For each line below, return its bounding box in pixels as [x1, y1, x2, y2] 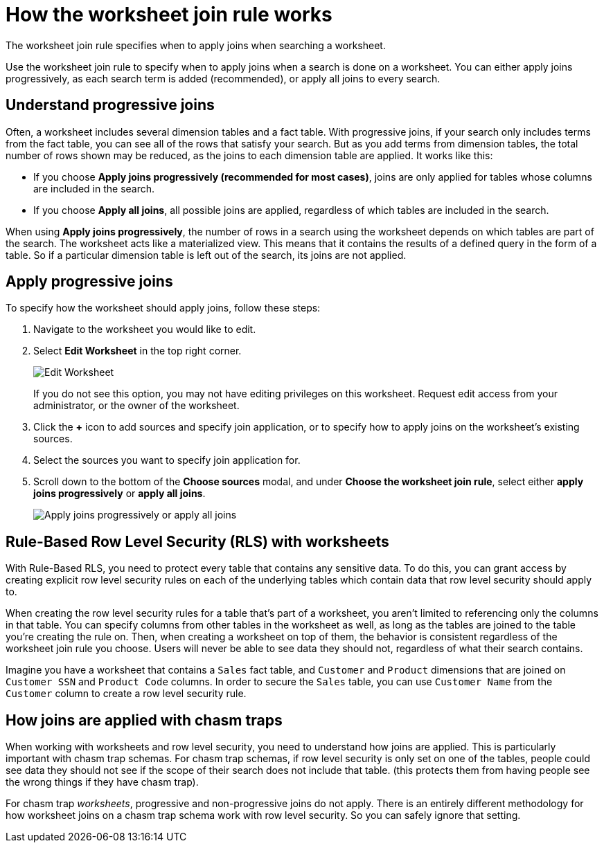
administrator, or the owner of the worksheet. [33, 399, 240, 412]
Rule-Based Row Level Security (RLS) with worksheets [6, 532, 389, 550]
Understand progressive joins [6, 96, 215, 114]
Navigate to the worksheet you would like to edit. [33, 323, 256, 336]
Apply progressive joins [6, 273, 173, 291]
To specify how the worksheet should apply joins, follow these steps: [6, 302, 321, 314]
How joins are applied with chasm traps [6, 711, 283, 729]
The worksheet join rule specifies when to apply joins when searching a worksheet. [6, 39, 386, 51]
